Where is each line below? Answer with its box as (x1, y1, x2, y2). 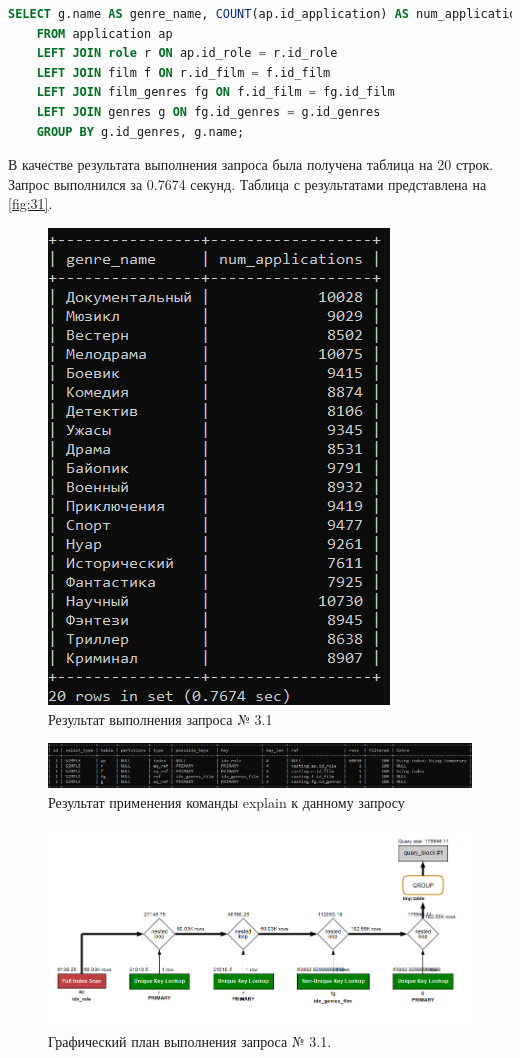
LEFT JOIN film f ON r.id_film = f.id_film (36, 65, 331, 80)
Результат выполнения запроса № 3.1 (48, 708, 273, 729)
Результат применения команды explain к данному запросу (48, 791, 405, 812)
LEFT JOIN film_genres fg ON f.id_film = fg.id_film (36, 85, 395, 100)
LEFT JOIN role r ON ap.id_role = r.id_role (36, 46, 338, 61)
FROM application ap (36, 26, 173, 41)
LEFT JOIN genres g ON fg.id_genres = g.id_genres (36, 104, 381, 119)
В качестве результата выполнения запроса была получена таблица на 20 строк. (8, 154, 494, 175)
